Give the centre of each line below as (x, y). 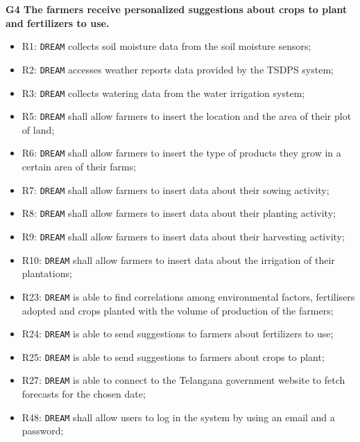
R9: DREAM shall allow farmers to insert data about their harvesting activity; (183, 236)
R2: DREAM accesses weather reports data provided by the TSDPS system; (178, 69)
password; (43, 431)
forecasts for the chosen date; (84, 394)
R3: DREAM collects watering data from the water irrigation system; (163, 92)
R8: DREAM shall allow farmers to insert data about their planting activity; (179, 213)
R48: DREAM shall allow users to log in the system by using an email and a (178, 417)
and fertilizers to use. (58, 23)
